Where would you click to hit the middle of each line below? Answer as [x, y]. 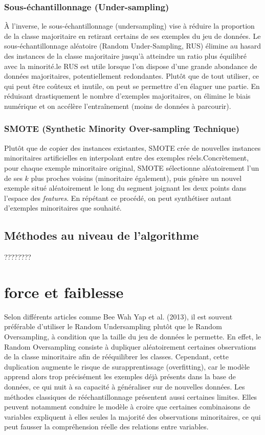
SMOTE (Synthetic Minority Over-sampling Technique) [122, 129]
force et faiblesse [64, 292]
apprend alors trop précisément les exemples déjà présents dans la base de [120, 376]
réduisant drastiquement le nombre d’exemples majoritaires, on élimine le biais [127, 96]
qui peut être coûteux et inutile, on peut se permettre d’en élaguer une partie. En [132, 86]
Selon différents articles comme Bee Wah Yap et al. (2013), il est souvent [118, 316]
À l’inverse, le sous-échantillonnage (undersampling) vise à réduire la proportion [129, 26]
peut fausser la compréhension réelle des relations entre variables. [106, 427]
